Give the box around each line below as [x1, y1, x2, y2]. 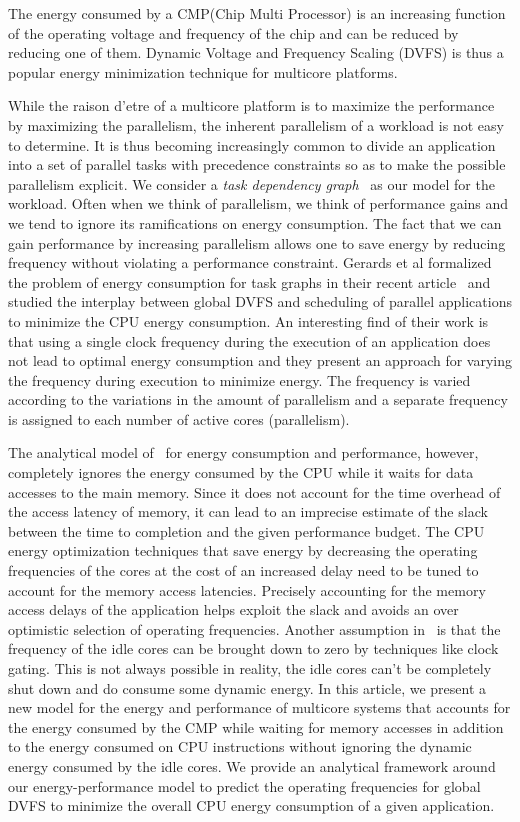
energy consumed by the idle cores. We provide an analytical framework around [8, 755, 496, 776]
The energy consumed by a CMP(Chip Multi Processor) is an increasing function [8, 3, 506, 23]
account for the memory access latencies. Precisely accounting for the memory [8, 579, 486, 600]
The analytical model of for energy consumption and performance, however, [8, 442, 479, 463]
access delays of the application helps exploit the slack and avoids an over [8, 599, 459, 620]
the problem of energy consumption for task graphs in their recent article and [8, 271, 491, 292]
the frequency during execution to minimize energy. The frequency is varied [8, 369, 471, 390]
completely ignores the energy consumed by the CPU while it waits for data [8, 462, 474, 483]
